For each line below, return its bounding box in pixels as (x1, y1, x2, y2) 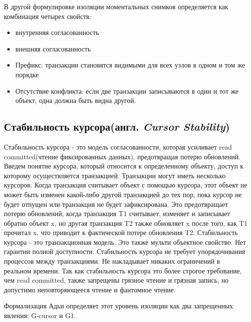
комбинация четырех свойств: (4, 11, 91, 21)
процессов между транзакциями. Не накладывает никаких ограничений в (4, 256, 220, 266)
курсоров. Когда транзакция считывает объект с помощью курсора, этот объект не (4, 180, 248, 190)
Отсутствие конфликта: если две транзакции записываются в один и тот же (15, 85, 239, 96)
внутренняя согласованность (15, 27, 99, 37)
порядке (15, 69, 39, 79)
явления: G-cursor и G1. (4, 310, 76, 321)
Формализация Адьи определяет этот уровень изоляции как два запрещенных (4, 301, 233, 311)
